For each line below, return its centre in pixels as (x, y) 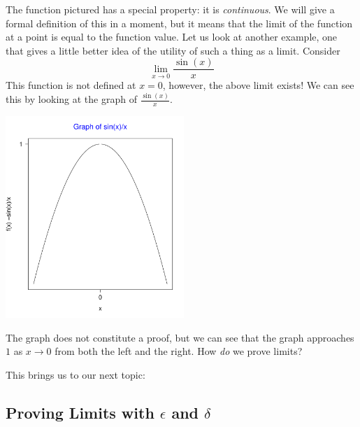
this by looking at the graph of (71, 99)
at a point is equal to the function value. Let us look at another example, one (172, 37)
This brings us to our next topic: (75, 375)
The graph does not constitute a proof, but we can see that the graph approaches (180, 337)
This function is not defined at (71, 85)
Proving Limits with (80, 412)
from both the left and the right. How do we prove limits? (179, 351)
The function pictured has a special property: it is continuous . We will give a (170, 9)
